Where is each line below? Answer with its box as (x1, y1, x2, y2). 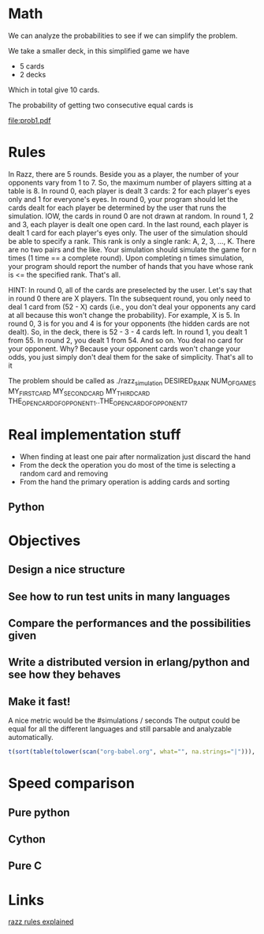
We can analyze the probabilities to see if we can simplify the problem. (8, 31, 238, 40)
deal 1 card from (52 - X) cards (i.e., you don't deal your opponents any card (8, 301, 256, 312)
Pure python (8, 805, 70, 819)
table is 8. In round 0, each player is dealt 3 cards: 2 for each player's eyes (8, 186, 251, 196)
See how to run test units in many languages (8, 589, 231, 603)
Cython (8, 833, 46, 846)
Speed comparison (8, 775, 136, 793)
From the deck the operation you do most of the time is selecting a (19, 461, 236, 470)
